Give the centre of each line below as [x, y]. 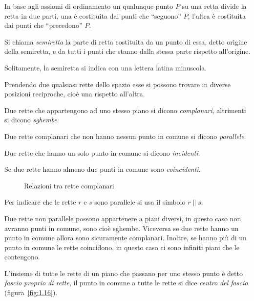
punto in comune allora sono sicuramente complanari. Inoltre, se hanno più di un [126, 238]
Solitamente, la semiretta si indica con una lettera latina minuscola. [106, 67]
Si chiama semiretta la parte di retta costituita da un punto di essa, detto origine [126, 41]
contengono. [22, 257]
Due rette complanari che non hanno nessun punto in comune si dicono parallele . [125, 136]
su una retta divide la [214, 6]
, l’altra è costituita [217, 15]
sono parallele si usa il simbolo [140, 202]
